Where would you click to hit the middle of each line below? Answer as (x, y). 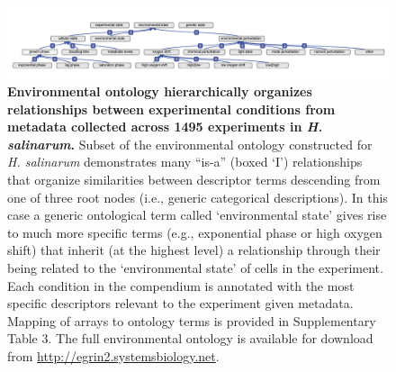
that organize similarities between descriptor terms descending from (194, 180)
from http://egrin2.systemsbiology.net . (113, 356)
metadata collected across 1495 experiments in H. (165, 127)
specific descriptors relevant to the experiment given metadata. (180, 303)
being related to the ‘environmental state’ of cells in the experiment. (195, 268)
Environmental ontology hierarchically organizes (160, 91)
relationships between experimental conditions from (171, 109)
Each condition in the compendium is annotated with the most (181, 285)
